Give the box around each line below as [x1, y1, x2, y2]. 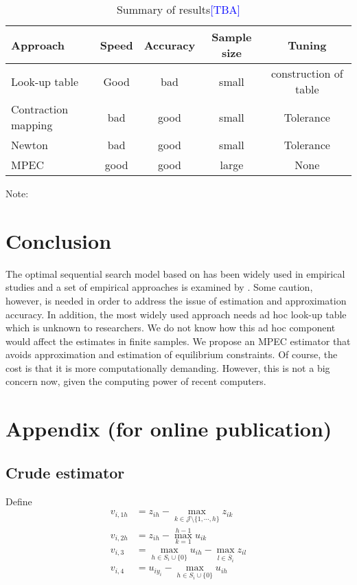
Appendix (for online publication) [5, 415, 332, 443]
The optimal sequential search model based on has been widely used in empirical [5, 266, 345, 280]
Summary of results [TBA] [116, 1, 241, 17]
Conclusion [5, 226, 112, 254]
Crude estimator [5, 461, 125, 483]
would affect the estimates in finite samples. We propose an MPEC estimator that [5, 333, 351, 348]
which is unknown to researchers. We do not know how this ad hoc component [5, 320, 336, 335]
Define [5, 494, 32, 508]
